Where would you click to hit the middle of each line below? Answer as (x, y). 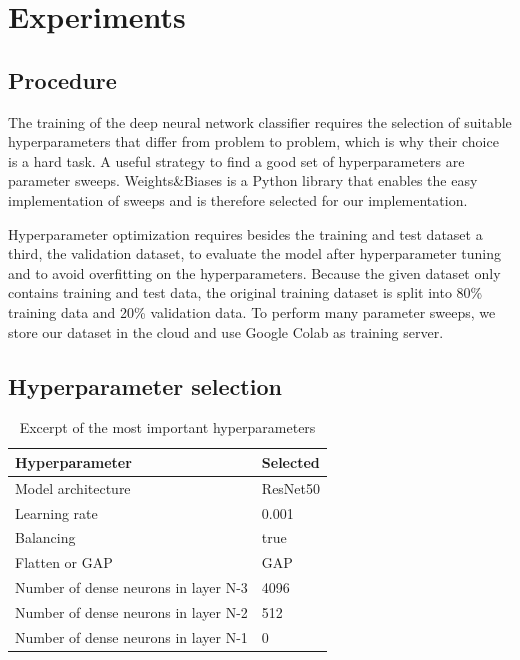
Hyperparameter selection (145, 385)
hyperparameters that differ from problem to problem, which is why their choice (253, 141)
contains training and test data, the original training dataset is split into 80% (245, 292)
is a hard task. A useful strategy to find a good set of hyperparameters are (236, 160)
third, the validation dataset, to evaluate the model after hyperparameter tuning (255, 253)
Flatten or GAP (64, 562)
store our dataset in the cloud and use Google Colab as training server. (226, 331)
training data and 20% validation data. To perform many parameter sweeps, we (252, 311)
